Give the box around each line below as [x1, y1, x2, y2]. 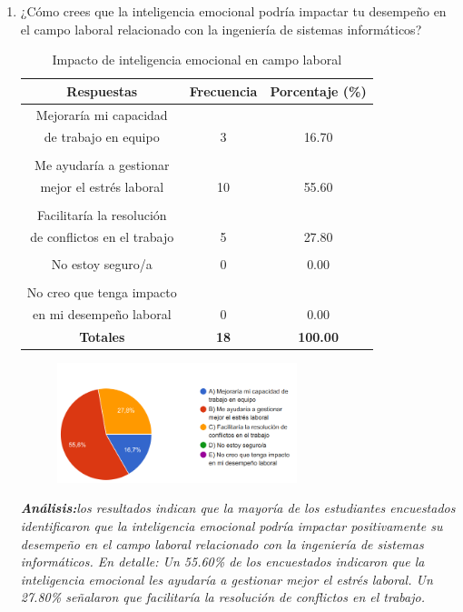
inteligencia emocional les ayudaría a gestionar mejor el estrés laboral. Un [20, 569, 433, 588]
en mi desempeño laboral [32, 305, 172, 324]
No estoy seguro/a [51, 255, 153, 274]
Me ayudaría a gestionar [34, 155, 170, 174]
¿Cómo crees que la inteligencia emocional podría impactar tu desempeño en [20, 2, 447, 20]
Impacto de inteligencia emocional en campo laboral [52, 50, 342, 69]
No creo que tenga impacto [26, 282, 177, 301]
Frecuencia [189, 81, 258, 100]
